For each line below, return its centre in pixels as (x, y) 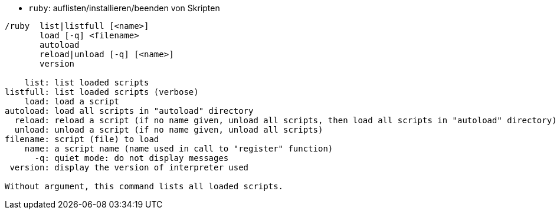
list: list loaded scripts (87, 83)
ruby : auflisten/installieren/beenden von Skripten (124, 8)
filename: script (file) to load (82, 139)
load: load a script (72, 101)
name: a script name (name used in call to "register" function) (179, 149)
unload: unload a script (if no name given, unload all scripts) (169, 130)
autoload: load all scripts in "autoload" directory (129, 111)
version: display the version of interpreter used (129, 167)
